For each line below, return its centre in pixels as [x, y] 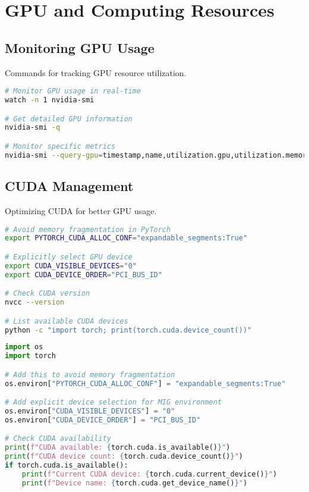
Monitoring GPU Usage [80, 47]
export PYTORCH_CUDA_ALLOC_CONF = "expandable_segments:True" [126, 238]
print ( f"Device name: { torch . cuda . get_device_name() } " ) [135, 483]
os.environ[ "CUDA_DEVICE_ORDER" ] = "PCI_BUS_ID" [103, 420]
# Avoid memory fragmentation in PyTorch [88, 229]
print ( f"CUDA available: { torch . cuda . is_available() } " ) [118, 448]
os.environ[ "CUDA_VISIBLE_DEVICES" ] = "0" [90, 411]
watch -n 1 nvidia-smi [50, 100]
